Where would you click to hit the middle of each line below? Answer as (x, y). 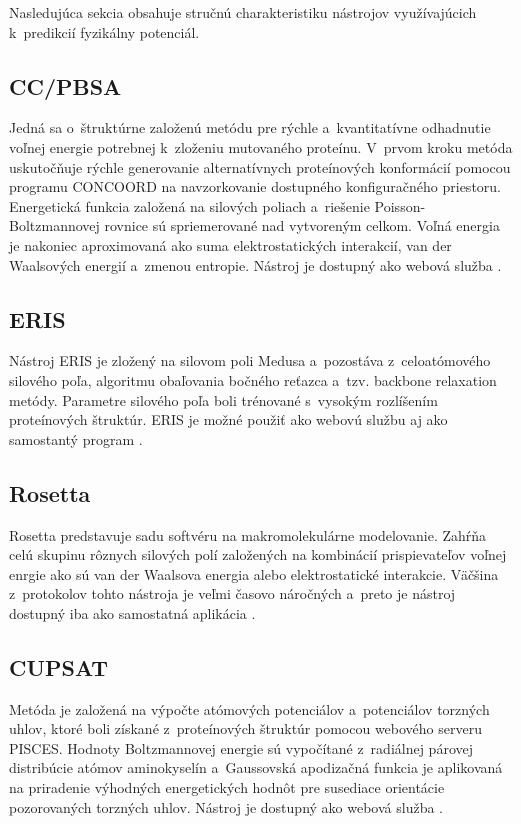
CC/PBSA (65, 85)
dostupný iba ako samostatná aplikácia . (132, 612)
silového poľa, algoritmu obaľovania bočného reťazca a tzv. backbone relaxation (253, 379)
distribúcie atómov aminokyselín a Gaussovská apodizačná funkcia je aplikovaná (256, 767)
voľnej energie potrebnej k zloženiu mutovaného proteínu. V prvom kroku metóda (261, 146)
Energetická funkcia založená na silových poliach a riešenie (189, 205)
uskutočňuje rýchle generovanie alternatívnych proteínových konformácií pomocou (260, 166)
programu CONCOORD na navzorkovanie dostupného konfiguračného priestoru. (255, 186)
